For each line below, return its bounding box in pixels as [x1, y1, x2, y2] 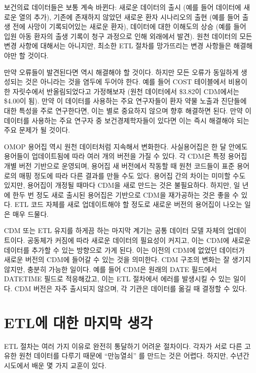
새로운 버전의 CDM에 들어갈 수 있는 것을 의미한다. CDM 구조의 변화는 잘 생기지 [4, 254, 251, 265]
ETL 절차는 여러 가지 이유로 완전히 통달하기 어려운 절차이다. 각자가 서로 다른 [4, 340, 242, 351]
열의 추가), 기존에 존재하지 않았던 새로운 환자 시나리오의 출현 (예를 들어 [19, 11, 240, 22]
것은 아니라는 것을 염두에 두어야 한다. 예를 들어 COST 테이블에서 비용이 [25, 76, 248, 87]
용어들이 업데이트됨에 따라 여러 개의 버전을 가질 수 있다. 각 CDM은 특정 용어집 [4, 151, 247, 161]
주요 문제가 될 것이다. [4, 125, 70, 135]
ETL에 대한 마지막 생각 [4, 312, 153, 332]
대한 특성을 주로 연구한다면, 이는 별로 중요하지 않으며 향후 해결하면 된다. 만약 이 [4, 105, 252, 115]
